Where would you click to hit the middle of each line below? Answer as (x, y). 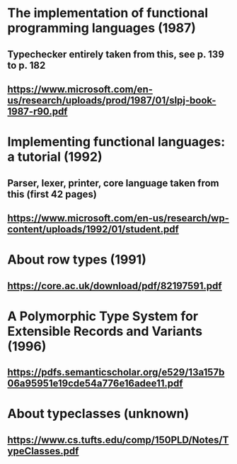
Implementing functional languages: (116, 142)
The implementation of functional (108, 13)
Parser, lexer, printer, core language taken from (113, 183)
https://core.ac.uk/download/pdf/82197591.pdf (115, 286)
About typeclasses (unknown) (98, 414)
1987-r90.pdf (37, 111)
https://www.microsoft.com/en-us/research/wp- (118, 218)
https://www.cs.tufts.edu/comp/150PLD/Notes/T (118, 440)
